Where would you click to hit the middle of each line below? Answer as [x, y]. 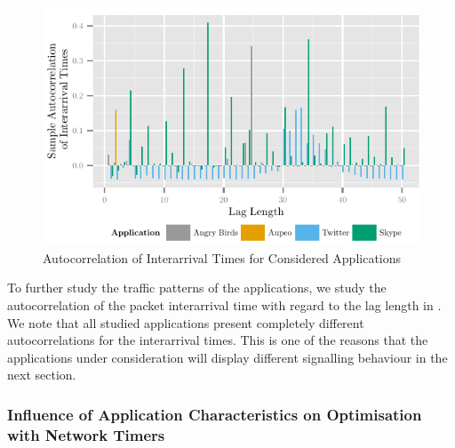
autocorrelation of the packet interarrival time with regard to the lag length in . [224, 305]
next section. [42, 375]
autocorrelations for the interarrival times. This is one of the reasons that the [218, 340]
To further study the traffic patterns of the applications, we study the [197, 288]
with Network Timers [86, 434]
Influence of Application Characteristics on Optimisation [215, 414]
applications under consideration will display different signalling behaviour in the [227, 357]
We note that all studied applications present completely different [186, 322]
